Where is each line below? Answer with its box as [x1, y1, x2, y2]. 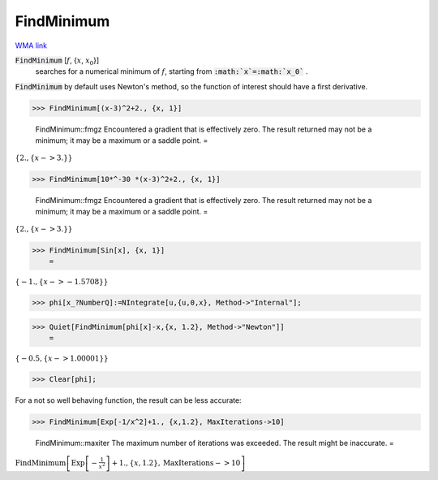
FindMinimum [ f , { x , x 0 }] [15, 55, 100, 67]
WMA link [15, 41, 48, 50]
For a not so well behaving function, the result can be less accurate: [15, 396, 243, 405]
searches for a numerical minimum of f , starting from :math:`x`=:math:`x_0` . [35, 67, 308, 76]
